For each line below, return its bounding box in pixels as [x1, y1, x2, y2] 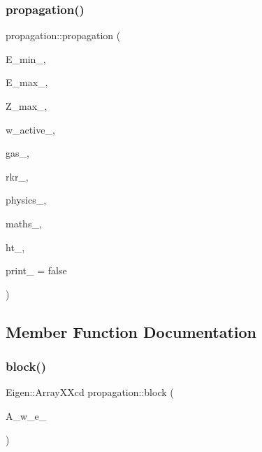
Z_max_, [6, 99, 48, 113]
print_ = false [6, 263, 67, 278]
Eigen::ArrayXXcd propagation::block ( [6, 385, 174, 400]
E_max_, [6, 75, 48, 90]
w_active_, [6, 122, 55, 136]
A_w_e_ [6, 408, 47, 423]
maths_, [6, 216, 42, 230]
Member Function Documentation [6, 320, 257, 342]
